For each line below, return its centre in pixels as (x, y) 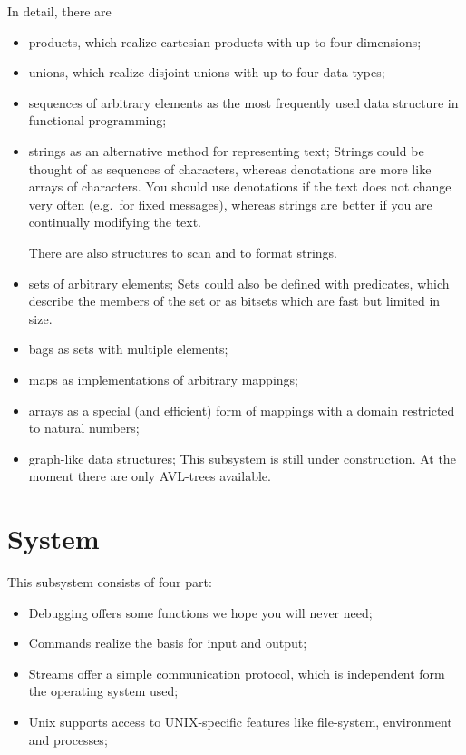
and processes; (68, 739)
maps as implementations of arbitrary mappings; (163, 379)
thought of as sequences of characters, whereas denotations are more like (230, 168)
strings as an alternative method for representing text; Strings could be (226, 150)
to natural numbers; (84, 428)
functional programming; (97, 120)
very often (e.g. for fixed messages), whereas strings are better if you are (230, 204)
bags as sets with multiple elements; (128, 349)
